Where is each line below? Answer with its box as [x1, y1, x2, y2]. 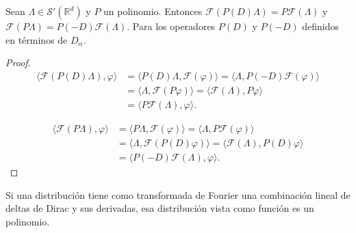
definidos [302, 19, 339, 33]
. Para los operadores [127, 19, 216, 33]
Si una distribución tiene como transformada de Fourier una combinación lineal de [5, 187, 351, 202]
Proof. [5, 55, 31, 70]
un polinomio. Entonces [103, 4, 203, 18]
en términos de [5, 32, 68, 46]
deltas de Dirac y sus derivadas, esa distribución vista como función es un [5, 201, 314, 215]
